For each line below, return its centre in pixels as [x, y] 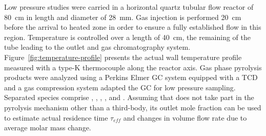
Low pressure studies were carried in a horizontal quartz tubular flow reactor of [129, 7]
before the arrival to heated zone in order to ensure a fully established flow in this [133, 27]
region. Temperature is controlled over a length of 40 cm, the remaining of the [127, 37]
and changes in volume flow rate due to [185, 117]
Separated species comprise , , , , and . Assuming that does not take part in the [129, 97]
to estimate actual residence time [56, 117]
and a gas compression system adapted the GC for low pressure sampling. [120, 87]
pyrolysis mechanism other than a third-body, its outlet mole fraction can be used [133, 107]
